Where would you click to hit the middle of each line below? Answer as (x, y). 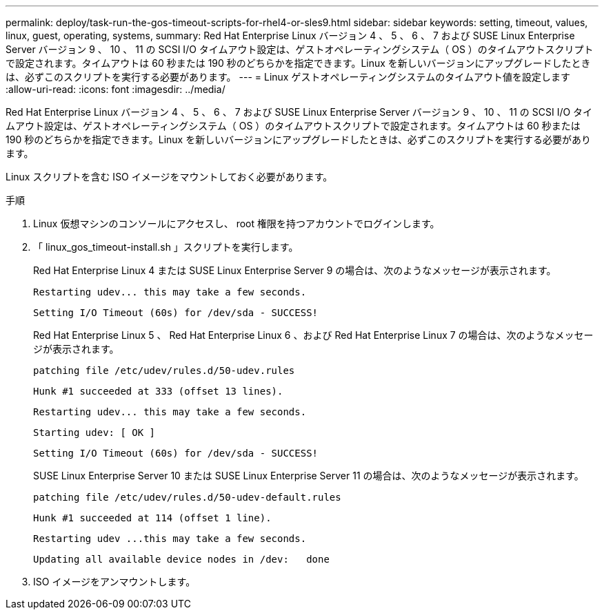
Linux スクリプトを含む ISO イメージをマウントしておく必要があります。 (169, 177)
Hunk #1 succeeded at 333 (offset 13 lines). (158, 391)
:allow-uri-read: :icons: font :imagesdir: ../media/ (115, 89)
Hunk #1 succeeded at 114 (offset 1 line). (152, 518)
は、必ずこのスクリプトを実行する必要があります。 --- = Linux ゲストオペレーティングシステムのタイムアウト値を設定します (288, 77)
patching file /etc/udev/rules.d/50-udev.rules (164, 371)
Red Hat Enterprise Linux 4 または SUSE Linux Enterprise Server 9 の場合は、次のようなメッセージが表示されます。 (295, 270)
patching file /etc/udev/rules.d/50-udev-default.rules (187, 497)
